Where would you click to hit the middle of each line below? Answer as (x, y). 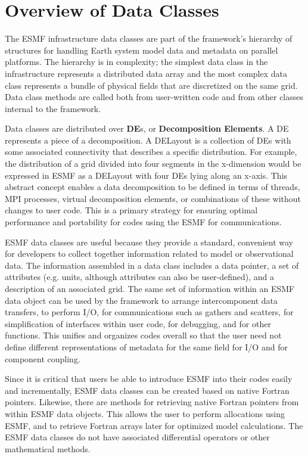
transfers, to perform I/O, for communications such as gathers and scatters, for (149, 312)
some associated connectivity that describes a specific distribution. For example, (151, 152)
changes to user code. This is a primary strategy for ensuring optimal (131, 210)
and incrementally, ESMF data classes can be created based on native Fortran (147, 390)
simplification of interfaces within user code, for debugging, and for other (138, 323)
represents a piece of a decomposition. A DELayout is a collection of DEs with (148, 140)
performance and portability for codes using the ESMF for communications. (143, 222)
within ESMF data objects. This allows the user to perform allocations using (145, 413)
